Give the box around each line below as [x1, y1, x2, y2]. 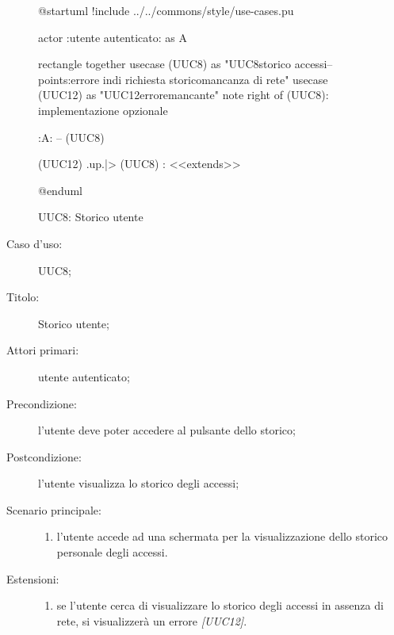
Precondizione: [6, 395, 77, 411]
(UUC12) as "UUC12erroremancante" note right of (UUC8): [38, 86, 329, 103]
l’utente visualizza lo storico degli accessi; [38, 475, 239, 492]
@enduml [38, 182, 83, 198]
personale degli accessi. [56, 544, 168, 560]
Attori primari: [6, 342, 79, 358]
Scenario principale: [6, 501, 101, 518]
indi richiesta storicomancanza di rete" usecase [102, 71, 328, 87]
